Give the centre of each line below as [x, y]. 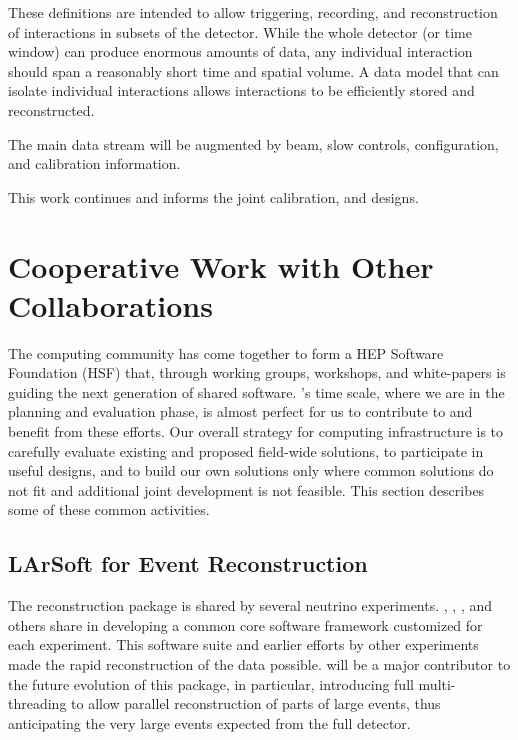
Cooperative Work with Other [221, 265]
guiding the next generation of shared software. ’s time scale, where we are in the [256, 391]
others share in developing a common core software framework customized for [245, 624]
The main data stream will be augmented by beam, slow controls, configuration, [253, 143]
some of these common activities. [109, 509]
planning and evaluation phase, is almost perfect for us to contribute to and [240, 411]
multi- [437, 683]
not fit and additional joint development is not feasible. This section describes [246, 489]
